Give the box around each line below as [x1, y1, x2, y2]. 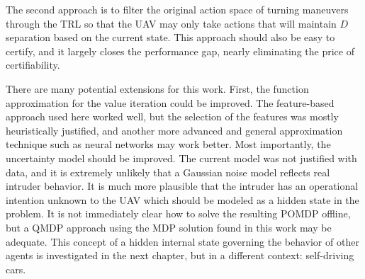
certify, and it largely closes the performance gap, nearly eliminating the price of [6, 43, 354, 58]
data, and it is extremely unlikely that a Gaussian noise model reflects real [6, 164, 330, 179]
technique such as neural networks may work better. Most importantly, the [6, 137, 331, 152]
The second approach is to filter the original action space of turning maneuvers [6, 2, 349, 16]
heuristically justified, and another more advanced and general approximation [6, 123, 343, 137]
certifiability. [6, 57, 60, 72]
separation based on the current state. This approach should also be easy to [6, 30, 335, 45]
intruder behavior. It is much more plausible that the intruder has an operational [6, 178, 359, 193]
